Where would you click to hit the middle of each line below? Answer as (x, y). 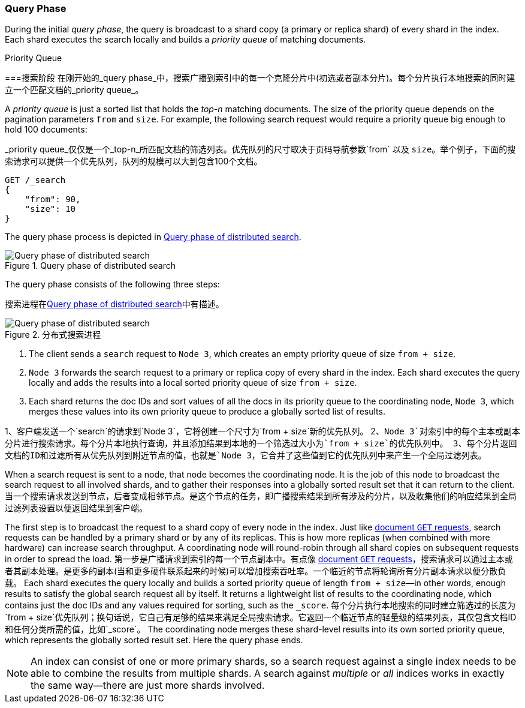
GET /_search (35, 180)
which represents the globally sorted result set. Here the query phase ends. (154, 640)
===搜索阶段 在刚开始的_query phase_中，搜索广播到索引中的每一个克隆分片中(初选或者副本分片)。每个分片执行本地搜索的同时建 (260, 78)
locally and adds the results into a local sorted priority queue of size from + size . (193, 383)
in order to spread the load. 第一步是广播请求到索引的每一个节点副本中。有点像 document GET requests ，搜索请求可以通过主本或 (259, 559)
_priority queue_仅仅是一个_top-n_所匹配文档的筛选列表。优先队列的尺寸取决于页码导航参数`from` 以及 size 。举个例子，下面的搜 (260, 149)
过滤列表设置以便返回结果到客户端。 (76, 508)
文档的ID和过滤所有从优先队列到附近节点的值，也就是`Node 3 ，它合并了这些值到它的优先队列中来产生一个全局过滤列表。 (246, 455)
